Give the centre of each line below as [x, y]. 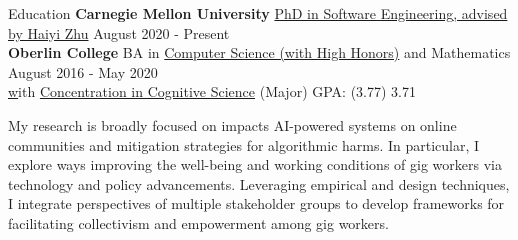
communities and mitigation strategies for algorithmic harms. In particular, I [244, 144]
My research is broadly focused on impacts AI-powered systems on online [232, 124]
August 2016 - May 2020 [83, 71]
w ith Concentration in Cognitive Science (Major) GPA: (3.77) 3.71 [212, 91]
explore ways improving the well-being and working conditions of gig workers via [255, 164]
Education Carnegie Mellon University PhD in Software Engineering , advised [258, 13]
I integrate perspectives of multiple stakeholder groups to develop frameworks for [256, 203]
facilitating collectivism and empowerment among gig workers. [198, 222]
